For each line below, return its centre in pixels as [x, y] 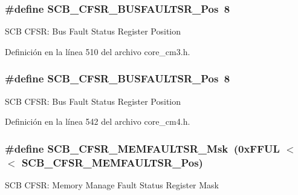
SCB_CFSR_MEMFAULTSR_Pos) [112, 162]
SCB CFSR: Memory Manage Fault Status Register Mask [112, 184]
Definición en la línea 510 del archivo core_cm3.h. [98, 51]
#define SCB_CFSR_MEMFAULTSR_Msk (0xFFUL [142, 148]
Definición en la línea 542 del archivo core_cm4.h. [98, 121]
